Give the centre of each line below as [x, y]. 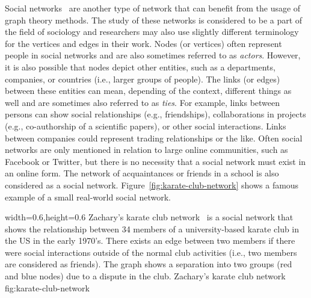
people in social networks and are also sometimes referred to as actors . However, [153, 55]
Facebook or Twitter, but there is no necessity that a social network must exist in [155, 161]
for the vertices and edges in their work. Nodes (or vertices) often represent [143, 43]
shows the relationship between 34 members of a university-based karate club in [152, 228]
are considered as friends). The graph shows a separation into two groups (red [149, 264]
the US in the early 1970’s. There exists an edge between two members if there [150, 241]
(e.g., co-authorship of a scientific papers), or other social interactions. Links [146, 126]
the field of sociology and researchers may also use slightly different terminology [152, 32]
